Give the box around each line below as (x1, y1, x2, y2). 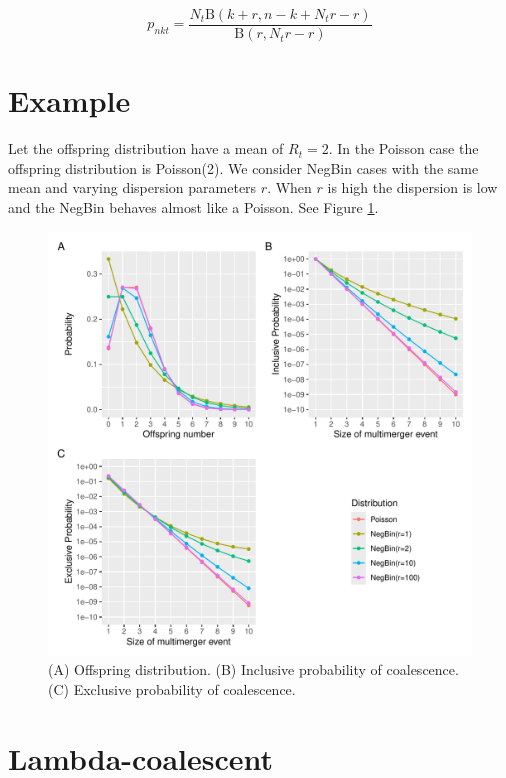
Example (8, 80, 131, 121)
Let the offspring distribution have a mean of (8, 138, 284, 159)
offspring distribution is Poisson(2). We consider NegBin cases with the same (8, 157, 479, 178)
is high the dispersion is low (327, 177, 498, 198)
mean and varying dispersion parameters (8, 177, 257, 198)
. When (267, 177, 312, 198)
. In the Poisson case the (328, 138, 479, 159)
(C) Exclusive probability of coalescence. (48, 678, 296, 699)
